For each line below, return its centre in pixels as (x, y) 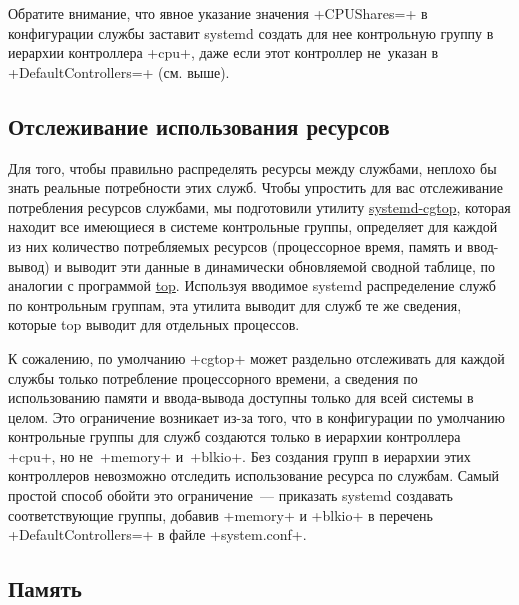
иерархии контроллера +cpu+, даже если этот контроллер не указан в (223, 52)
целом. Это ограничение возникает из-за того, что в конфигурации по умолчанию (257, 416)
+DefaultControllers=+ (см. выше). (119, 71)
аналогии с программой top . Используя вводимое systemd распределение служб (252, 285)
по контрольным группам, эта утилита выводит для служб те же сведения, (235, 304)
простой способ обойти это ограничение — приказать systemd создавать (230, 495)
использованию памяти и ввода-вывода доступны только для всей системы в (241, 397)
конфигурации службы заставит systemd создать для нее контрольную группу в (251, 32)
